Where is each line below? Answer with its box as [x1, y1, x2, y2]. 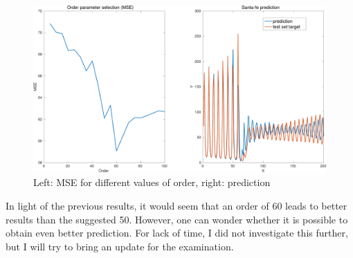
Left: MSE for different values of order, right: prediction [33, 175, 271, 190]
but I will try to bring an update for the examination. [6, 239, 234, 253]
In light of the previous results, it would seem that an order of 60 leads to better [6, 199, 347, 212]
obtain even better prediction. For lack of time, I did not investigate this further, [6, 225, 348, 240]
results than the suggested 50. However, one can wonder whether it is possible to [6, 212, 348, 226]
